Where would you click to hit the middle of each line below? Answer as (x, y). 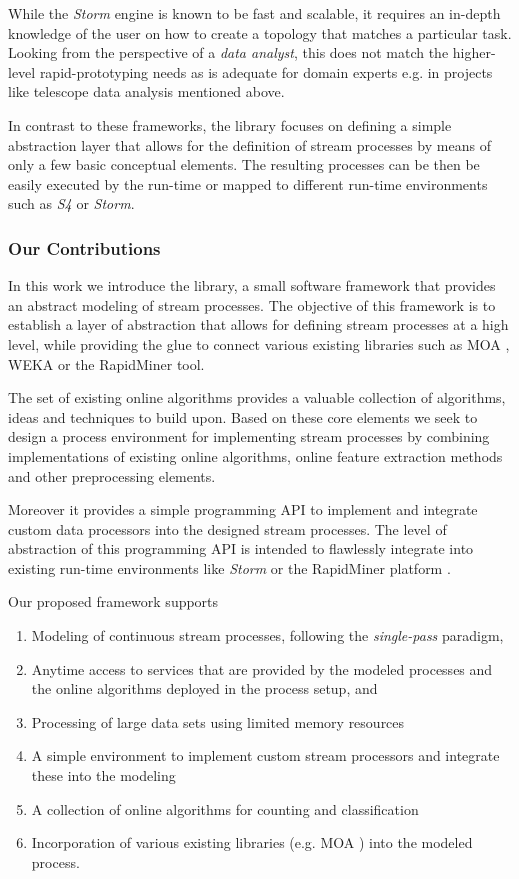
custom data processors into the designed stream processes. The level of (227, 528)
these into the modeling (103, 775)
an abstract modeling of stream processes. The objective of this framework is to (252, 304)
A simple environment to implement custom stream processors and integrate (265, 755)
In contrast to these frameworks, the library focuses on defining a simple (230, 124)
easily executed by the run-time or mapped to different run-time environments (248, 183)
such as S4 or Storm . (71, 203)
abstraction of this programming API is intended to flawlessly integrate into (241, 548)
